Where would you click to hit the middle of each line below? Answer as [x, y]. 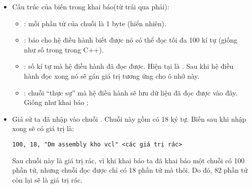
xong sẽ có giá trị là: [43, 128]
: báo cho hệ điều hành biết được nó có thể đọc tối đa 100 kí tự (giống [131, 40]
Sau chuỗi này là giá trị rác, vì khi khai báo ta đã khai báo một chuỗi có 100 [128, 160]
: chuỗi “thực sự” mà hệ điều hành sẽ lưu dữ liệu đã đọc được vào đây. [131, 92]
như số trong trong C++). [64, 49]
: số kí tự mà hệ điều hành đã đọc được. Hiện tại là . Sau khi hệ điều [129, 66]
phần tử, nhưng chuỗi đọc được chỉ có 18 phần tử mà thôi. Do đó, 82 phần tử [130, 170]
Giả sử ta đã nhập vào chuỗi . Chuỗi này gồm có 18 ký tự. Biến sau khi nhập [129, 118]
